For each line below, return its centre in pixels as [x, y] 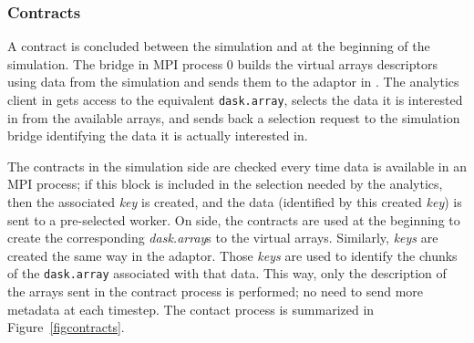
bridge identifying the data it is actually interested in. [158, 135]
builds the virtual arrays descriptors [337, 63]
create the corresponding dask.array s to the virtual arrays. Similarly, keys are [223, 238]
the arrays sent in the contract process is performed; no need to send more [216, 291]
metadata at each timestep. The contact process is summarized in [191, 309]
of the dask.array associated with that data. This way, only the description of [227, 273]
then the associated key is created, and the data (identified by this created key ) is [235, 202]
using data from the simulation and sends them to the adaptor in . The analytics [233, 82]
